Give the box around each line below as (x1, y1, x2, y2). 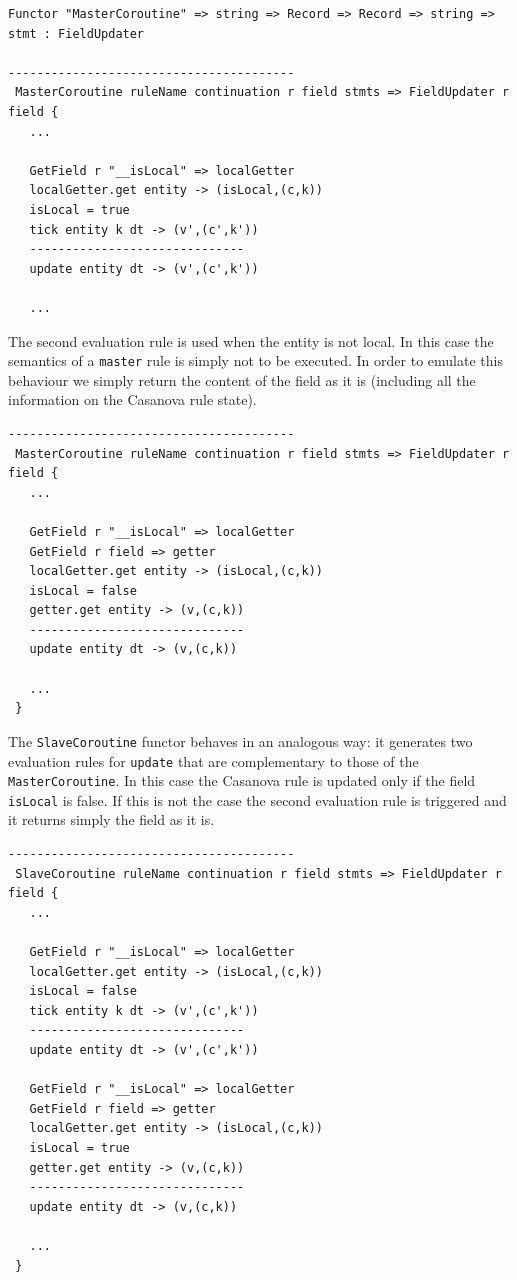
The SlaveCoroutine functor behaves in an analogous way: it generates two (8, 730, 473, 751)
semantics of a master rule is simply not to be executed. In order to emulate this (8, 350, 503, 371)
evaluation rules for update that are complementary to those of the (8, 750, 419, 771)
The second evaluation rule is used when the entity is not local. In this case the (8, 330, 494, 351)
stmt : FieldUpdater (8, 26, 145, 41)
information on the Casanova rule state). (8, 389, 257, 410)
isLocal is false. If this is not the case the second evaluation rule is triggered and (8, 789, 507, 810)
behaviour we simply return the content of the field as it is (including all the (8, 369, 476, 390)
